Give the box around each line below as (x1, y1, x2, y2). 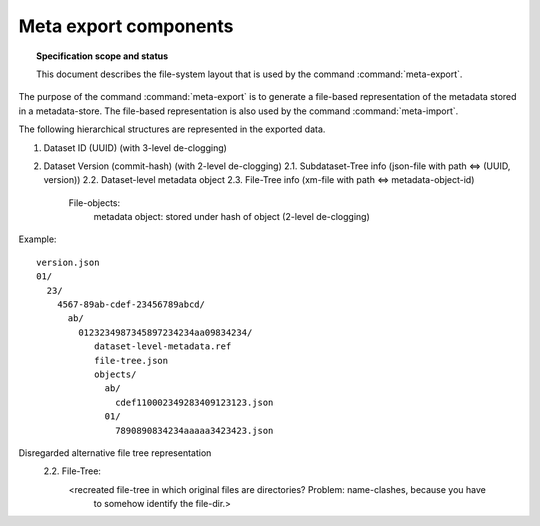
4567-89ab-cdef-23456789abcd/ (56, 299, 205, 310)
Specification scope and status (36, 50, 169, 62)
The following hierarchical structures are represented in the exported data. (18, 123, 326, 135)
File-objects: (68, 196, 121, 209)
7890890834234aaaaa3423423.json (115, 425, 274, 436)
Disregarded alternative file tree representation (18, 446, 212, 459)
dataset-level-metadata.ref (93, 341, 232, 352)
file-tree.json (93, 355, 169, 366)
